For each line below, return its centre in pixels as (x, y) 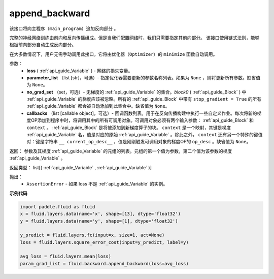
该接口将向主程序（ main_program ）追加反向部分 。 (64, 28)
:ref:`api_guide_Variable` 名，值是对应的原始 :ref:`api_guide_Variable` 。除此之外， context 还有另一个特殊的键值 (145, 135)
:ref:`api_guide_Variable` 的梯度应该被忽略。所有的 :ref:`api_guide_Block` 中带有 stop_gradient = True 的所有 (144, 99)
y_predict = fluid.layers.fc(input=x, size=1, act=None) (92, 235)
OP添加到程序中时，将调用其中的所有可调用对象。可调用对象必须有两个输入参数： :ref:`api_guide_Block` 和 (142, 120)
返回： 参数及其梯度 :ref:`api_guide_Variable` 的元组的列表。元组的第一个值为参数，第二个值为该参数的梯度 (121, 151)
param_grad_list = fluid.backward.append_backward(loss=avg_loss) (104, 263)
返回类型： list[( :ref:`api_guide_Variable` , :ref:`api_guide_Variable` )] (81, 167)
